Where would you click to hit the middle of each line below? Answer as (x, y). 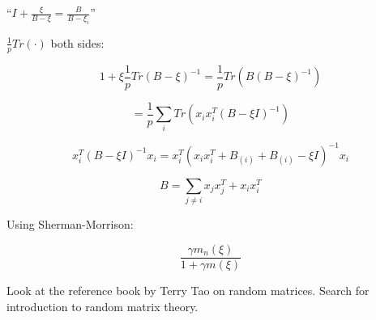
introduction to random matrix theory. (103, 306)
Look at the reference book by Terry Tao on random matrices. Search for (188, 290)
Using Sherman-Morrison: (70, 224)
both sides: (77, 42)
